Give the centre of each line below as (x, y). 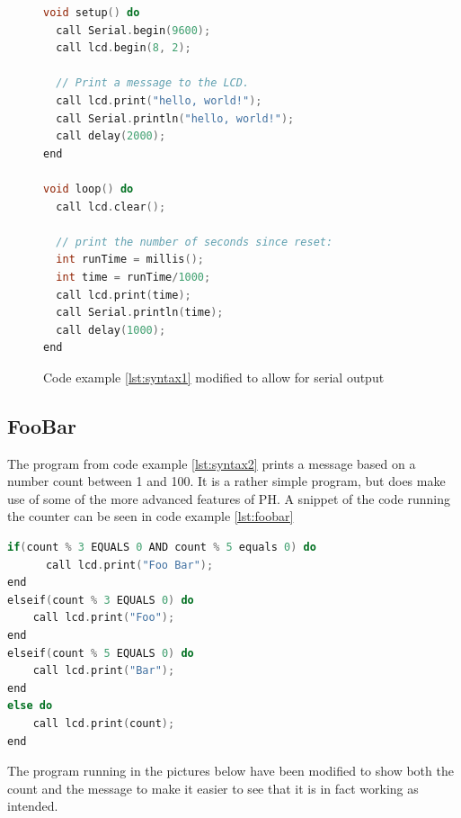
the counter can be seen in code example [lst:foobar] (151, 516)
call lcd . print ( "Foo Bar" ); (129, 565)
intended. (33, 806)
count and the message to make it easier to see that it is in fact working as (213, 788)
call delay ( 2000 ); (111, 136)
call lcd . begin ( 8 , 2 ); (124, 48)
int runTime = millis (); (130, 260)
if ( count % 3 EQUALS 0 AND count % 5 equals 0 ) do (162, 548)
